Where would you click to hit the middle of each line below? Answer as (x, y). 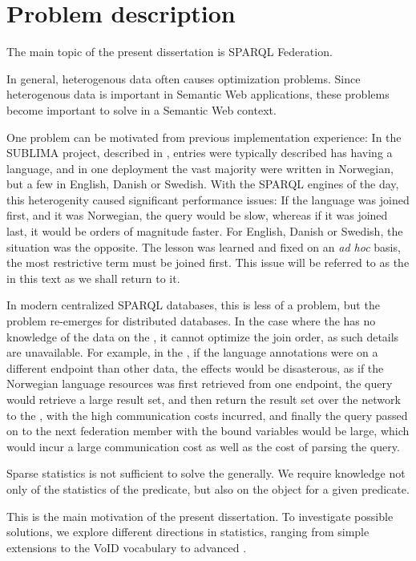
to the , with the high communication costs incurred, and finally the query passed (207, 415)
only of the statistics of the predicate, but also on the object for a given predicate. (208, 488)
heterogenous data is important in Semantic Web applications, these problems (198, 94)
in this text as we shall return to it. (93, 278)
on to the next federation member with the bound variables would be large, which (208, 431)
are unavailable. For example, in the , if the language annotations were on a (192, 352)
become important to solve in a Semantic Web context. (141, 109)
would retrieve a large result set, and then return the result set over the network (204, 399)
